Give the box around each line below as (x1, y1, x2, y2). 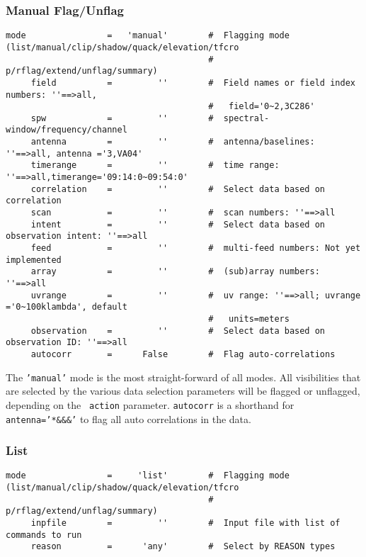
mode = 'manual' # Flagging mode (6, 30, 290, 41)
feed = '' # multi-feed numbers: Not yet (30, 243, 361, 254)
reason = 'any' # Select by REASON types (30, 541, 336, 552)
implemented (6, 254, 62, 265)
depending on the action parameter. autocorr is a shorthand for (6, 397, 294, 412)
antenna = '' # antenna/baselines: (30, 137, 315, 147)
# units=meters (208, 313, 290, 324)
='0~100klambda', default (6, 302, 127, 313)
